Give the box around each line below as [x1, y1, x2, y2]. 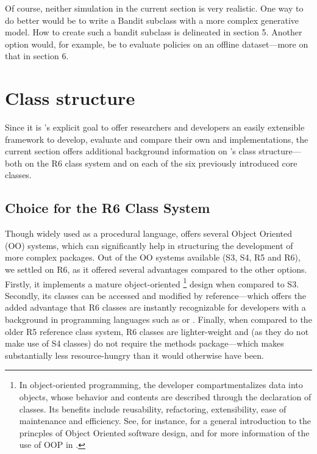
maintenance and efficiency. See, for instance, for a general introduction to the [19, 414, 311, 427]
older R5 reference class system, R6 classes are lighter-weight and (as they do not [5, 325, 309, 337]
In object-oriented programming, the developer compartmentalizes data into [19, 378, 303, 391]
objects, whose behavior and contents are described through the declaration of [19, 391, 312, 403]
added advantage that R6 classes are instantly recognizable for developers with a [5, 301, 306, 314]
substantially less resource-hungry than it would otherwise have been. [5, 348, 264, 361]
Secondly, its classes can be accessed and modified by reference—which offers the [5, 289, 307, 301]
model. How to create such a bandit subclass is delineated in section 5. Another [5, 26, 302, 38]
